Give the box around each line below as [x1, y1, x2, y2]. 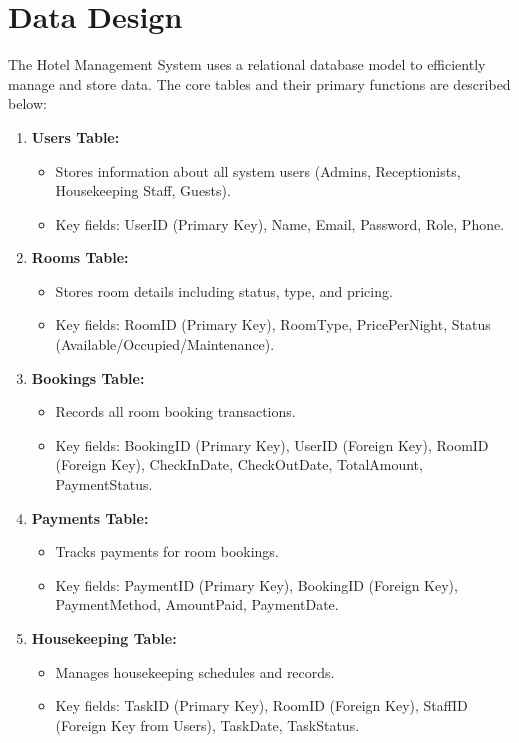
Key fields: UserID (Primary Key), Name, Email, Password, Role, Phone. [55, 213, 505, 234]
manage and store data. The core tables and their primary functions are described [8, 73, 511, 94]
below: [8, 93, 47, 114]
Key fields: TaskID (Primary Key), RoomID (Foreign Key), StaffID [55, 695, 468, 716]
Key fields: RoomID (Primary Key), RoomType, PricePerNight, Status [55, 314, 491, 335]
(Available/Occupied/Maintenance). [55, 334, 275, 355]
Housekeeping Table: [31, 628, 177, 648]
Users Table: [31, 126, 120, 147]
